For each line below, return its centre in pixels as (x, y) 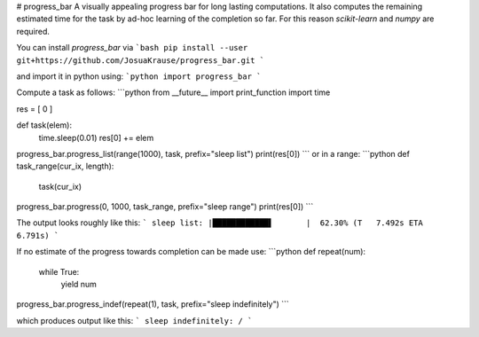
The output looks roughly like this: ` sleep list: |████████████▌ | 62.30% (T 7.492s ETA (220, 223)
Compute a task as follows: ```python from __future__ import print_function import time (173, 92)
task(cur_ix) (60, 186)
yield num (79, 285)
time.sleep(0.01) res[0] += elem (96, 137)
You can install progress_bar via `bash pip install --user (132, 48)
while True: (59, 271)
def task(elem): (44, 125)
